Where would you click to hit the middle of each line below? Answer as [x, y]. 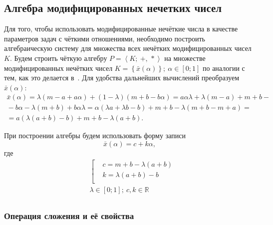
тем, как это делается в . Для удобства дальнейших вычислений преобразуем [122, 78]
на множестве [185, 58]
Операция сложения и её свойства [69, 215]
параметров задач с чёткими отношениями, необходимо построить [105, 38]
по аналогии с [224, 68]
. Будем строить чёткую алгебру [58, 58]
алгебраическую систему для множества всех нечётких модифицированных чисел [128, 48]
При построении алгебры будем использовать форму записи [95, 135]
